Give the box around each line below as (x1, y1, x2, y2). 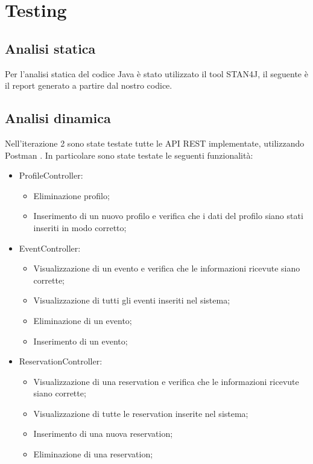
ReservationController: (19, 355, 103, 367)
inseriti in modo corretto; (33, 221, 127, 234)
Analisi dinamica (5, 109, 111, 127)
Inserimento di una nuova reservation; (33, 427, 173, 440)
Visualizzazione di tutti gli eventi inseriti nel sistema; (33, 294, 230, 307)
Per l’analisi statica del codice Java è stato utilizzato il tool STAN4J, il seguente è (5, 67, 308, 80)
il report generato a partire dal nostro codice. (5, 79, 172, 92)
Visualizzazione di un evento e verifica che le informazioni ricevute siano (33, 262, 300, 275)
